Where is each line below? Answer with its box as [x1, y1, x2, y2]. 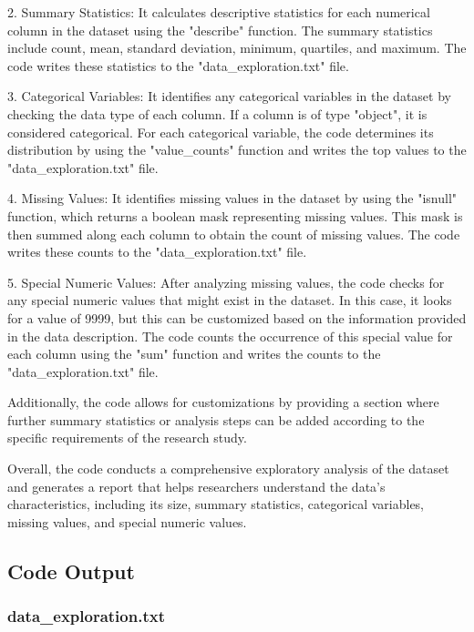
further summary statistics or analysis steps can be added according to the [7, 410, 425, 429]
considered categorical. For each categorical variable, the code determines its [7, 122, 434, 141]
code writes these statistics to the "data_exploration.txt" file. [7, 56, 349, 75]
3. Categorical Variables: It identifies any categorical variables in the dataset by [7, 87, 451, 106]
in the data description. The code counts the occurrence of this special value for [7, 326, 453, 345]
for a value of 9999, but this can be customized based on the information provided [7, 308, 467, 327]
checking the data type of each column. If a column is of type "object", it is [7, 104, 428, 123]
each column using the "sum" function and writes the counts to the [7, 344, 381, 363]
